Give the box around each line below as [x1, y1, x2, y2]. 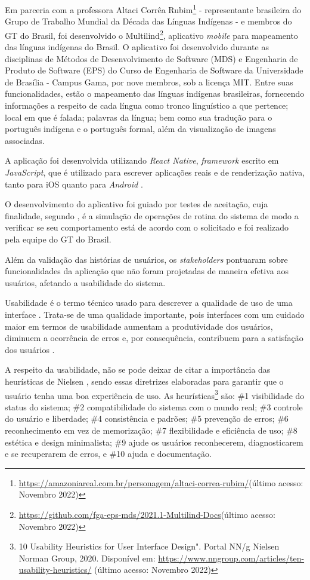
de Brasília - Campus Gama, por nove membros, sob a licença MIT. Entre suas [5, 75, 293, 88]
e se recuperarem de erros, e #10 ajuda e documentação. [5, 447, 212, 460]
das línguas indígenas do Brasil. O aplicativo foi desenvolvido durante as [5, 41, 269, 53]
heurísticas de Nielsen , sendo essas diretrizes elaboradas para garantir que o [5, 375, 284, 387]
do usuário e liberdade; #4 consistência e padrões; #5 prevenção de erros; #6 [5, 412, 289, 425]
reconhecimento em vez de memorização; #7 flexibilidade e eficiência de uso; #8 [5, 424, 297, 436]
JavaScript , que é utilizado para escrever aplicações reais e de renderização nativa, [5, 166, 305, 179]
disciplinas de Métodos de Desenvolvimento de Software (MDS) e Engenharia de [5, 52, 298, 65]
